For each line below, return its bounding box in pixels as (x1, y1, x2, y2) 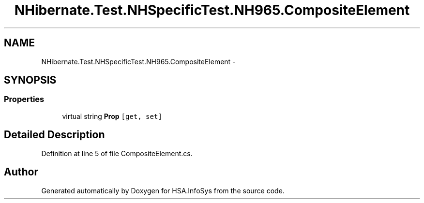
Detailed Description (4, 129, 105, 141)
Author (4, 166, 38, 178)
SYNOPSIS (4, 74, 57, 87)
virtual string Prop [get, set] (62, 112, 162, 120)
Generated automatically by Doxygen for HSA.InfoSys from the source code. (41, 186, 285, 195)
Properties (4, 94, 45, 104)
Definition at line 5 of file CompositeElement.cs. (41, 149, 193, 158)
